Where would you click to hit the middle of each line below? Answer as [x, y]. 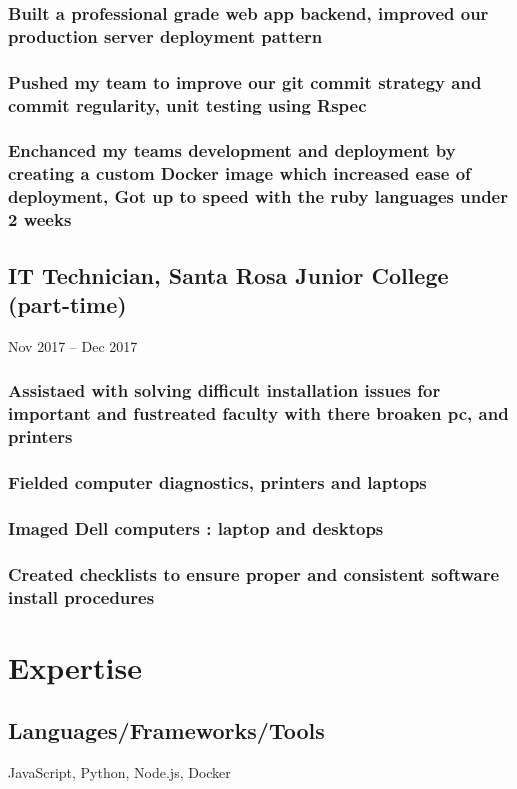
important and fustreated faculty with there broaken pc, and [258, 413]
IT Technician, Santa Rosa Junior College [228, 274]
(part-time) [67, 303]
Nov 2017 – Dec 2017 [73, 345]
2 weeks [40, 219]
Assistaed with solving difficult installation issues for [224, 390]
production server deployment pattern [165, 35]
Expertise [75, 666]
